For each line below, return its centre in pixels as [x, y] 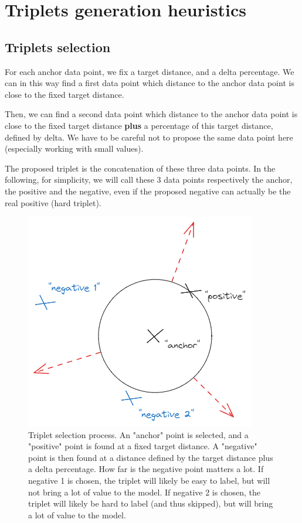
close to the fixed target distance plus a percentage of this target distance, [139, 125]
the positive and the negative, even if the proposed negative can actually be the [148, 191]
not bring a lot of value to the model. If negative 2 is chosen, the [145, 492]
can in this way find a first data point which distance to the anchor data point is [150, 83]
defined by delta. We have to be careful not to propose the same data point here [149, 137]
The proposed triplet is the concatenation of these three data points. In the [140, 168]
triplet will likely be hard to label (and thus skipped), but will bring [151, 503]
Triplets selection [58, 47]
